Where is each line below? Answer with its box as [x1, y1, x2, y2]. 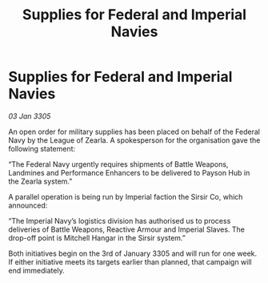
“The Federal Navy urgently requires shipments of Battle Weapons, [8, 159, 229, 169]
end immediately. [8, 265, 66, 275]
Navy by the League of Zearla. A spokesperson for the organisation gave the [8, 135, 261, 145]
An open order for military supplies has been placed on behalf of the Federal [8, 127, 260, 136]
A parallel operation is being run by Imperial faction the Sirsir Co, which [8, 192, 243, 201]
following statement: [8, 144, 76, 153]
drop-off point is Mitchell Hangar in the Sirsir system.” [8, 232, 186, 242]
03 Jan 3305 [8, 111, 51, 121]
